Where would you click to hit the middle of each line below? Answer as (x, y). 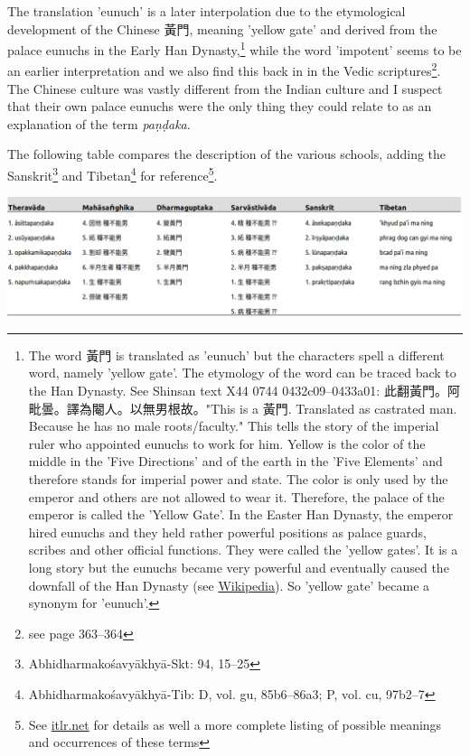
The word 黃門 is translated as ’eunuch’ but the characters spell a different (236, 355)
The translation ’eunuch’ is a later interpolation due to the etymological (207, 11)
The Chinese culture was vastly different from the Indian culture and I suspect (225, 88)
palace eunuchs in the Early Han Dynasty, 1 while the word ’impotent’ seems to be (235, 48)
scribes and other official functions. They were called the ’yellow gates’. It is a (243, 550)
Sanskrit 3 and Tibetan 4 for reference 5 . (113, 174)
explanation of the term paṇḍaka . (99, 123)
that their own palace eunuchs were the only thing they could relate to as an (220, 106)
